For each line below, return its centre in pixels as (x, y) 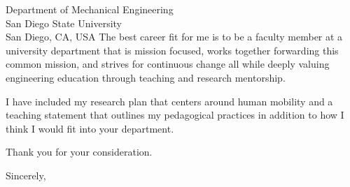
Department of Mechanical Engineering (90, 9)
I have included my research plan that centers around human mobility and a (169, 101)
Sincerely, (26, 175)
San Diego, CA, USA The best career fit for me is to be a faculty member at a (174, 37)
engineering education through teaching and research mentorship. (146, 77)
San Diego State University (64, 23)
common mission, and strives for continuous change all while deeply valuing (168, 64)
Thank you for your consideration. (79, 152)
